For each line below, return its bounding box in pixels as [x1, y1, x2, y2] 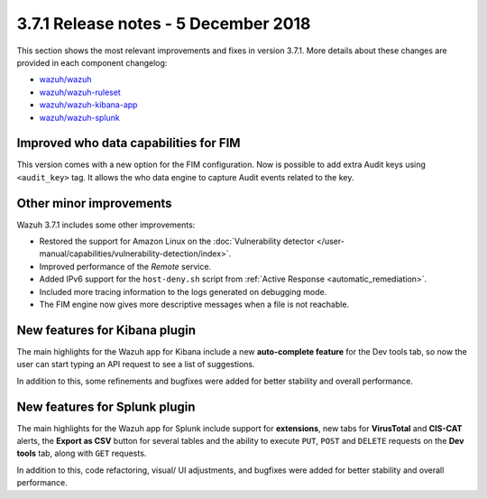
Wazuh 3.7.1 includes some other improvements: [16, 219, 196, 230]
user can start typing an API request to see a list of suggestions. [16, 359, 255, 370]
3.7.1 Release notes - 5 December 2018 [16, 14, 311, 33]
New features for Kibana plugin [16, 322, 197, 337]
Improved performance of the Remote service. [39, 261, 212, 272]
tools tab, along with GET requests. [16, 448, 147, 459]
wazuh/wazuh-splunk [39, 112, 121, 123]
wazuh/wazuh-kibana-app [39, 99, 138, 110]
